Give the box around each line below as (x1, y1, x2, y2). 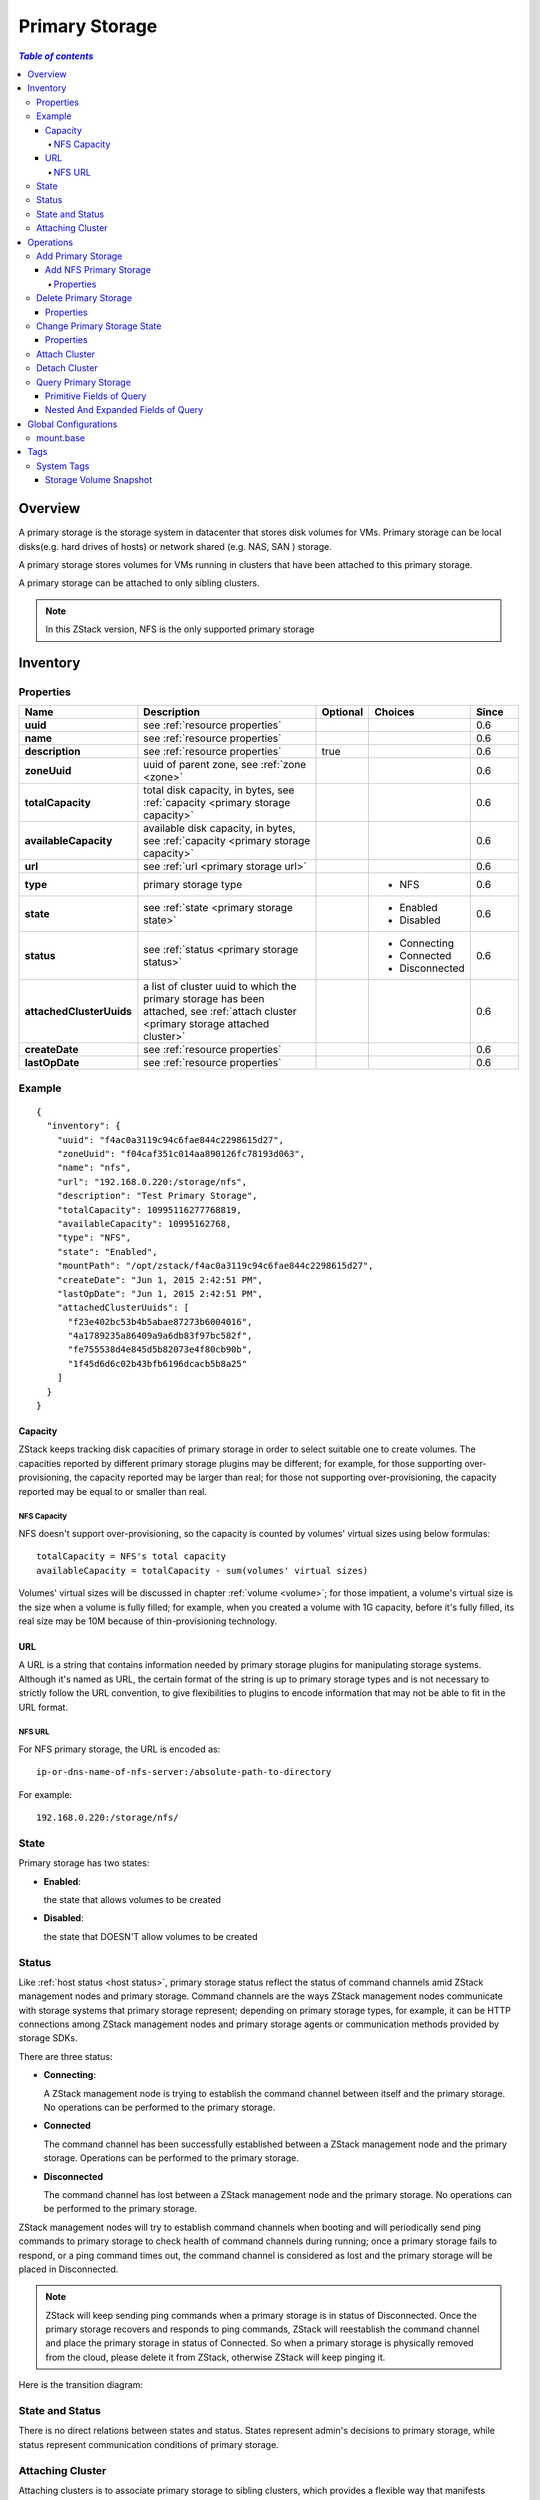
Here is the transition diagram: (18, 2379, 144, 2391)
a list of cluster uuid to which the (143, 980, 297, 994)
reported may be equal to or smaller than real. (18, 1485, 207, 1497)
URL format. (18, 1701, 69, 1713)
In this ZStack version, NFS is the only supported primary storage (45, 623, 315, 635)
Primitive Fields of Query (45, 390, 147, 402)
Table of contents (18, 50, 94, 62)
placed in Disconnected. (18, 2263, 119, 2275)
